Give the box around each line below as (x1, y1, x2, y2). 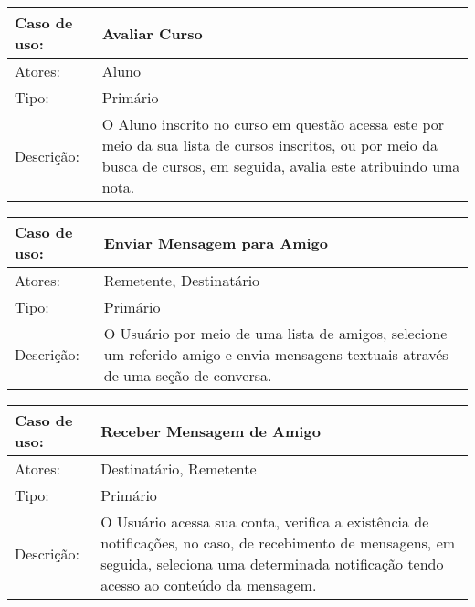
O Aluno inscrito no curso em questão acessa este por (101, 113, 445, 134)
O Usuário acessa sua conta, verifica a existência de (100, 511, 429, 532)
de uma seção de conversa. (103, 365, 272, 386)
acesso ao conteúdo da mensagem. (100, 574, 317, 595)
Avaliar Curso (101, 22, 203, 44)
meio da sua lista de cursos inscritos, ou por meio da (101, 134, 438, 155)
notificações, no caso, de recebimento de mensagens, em (100, 532, 456, 553)
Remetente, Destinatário (103, 270, 260, 291)
